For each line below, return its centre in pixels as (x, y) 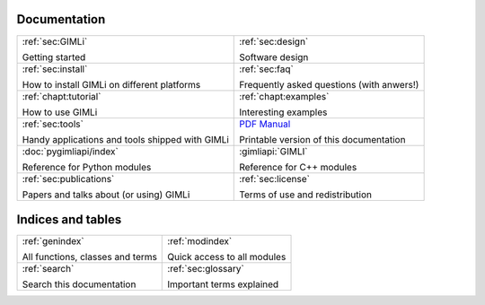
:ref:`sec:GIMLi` (55, 41)
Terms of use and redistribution (306, 195)
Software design (274, 57)
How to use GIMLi (60, 112)
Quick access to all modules (227, 257)
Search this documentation (79, 284)
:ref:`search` (48, 269)
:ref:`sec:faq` (266, 69)
